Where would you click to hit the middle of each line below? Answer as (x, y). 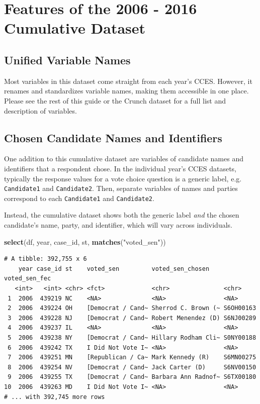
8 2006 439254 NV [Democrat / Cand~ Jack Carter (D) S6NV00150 (132, 367)
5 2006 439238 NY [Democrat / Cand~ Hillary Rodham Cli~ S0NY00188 (132, 337)
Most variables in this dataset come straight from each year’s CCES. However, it (128, 81)
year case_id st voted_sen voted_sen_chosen (114, 269)
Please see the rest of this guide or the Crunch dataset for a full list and (115, 100)
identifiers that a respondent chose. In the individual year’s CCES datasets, (120, 168)
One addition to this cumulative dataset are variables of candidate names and (124, 159)
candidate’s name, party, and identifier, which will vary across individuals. (118, 225)
